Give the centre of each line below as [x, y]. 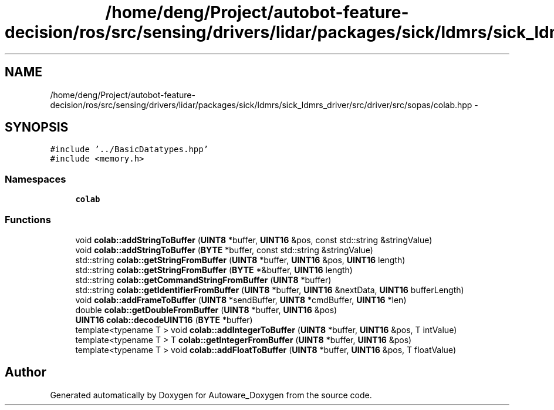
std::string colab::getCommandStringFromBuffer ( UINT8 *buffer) [203, 280]
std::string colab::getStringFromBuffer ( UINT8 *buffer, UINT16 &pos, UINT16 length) [240, 260]
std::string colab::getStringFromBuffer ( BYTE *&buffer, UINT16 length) [214, 270]
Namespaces [36, 179]
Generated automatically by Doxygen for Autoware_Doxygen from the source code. [211, 395]
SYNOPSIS [37, 127]
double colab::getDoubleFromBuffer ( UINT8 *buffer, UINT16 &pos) [206, 310]
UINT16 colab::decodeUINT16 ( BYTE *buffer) [164, 320]
